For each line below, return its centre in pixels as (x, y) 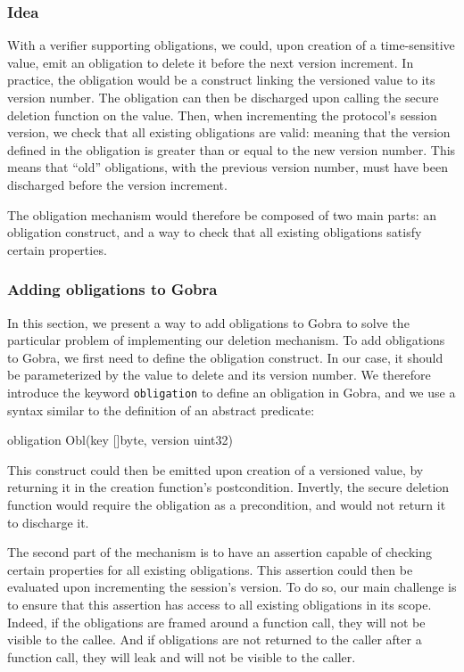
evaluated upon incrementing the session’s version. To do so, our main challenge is (232, 587)
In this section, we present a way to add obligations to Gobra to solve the (208, 322)
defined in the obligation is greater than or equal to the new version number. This (232, 149)
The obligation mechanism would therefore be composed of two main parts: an (222, 214)
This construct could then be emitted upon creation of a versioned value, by (215, 469)
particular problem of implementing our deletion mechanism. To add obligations (226, 340)
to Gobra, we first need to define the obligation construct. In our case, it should (225, 357)
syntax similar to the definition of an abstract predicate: (161, 410)
